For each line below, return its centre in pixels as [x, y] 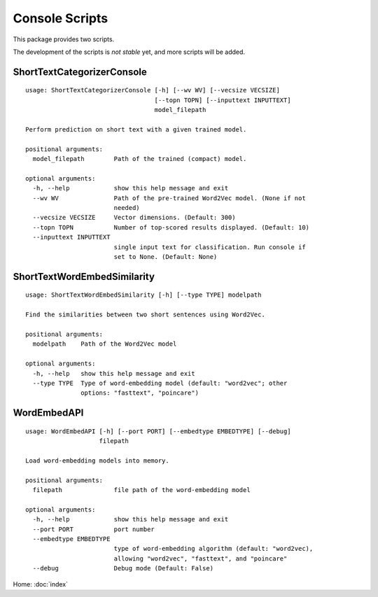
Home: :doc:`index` [40, 584]
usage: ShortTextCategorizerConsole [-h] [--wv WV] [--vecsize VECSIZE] [153, 90]
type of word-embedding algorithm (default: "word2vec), [213, 549]
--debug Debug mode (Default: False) [123, 568]
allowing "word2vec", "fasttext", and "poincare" [201, 559]
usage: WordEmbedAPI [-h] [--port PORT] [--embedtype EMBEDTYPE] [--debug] [158, 431]
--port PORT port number [94, 529]
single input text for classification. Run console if [210, 247]
